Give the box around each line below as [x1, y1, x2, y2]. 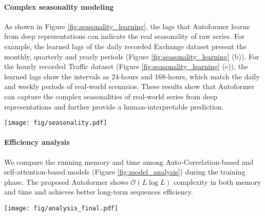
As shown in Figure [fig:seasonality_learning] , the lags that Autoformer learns [4, 20, 250, 31]
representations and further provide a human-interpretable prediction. [4, 101, 224, 112]
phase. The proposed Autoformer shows [4, 176, 128, 187]
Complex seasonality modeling [4, 1, 114, 12]
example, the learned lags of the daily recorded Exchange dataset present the [4, 40, 247, 51]
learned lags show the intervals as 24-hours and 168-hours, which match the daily [4, 71, 260, 81]
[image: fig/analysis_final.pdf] [4, 204, 118, 212]
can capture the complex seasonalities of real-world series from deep [4, 91, 218, 101]
